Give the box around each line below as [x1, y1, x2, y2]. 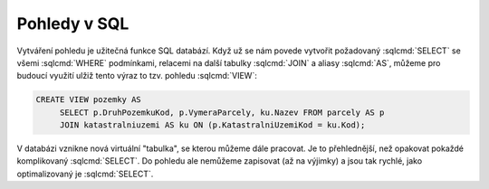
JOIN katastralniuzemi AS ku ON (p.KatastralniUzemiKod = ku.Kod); [59, 120, 366, 130]
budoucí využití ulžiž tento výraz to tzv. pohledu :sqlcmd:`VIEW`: [16, 71, 257, 81]
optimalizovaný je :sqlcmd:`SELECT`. [16, 168, 154, 179]
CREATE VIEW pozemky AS [35, 95, 142, 105]
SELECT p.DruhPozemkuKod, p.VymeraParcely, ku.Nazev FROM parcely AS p [59, 107, 385, 118]
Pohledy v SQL [16, 14, 129, 33]
